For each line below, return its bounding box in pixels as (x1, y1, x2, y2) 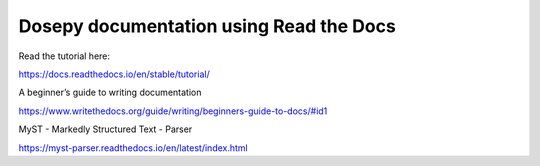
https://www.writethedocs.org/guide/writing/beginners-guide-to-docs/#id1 (18, 105, 328, 117)
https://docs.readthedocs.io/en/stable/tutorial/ (18, 68, 210, 80)
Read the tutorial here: (18, 50, 110, 62)
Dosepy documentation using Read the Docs (18, 15, 397, 37)
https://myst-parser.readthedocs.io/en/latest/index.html (18, 141, 249, 154)
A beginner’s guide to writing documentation (18, 86, 202, 99)
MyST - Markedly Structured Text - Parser (18, 123, 193, 135)
